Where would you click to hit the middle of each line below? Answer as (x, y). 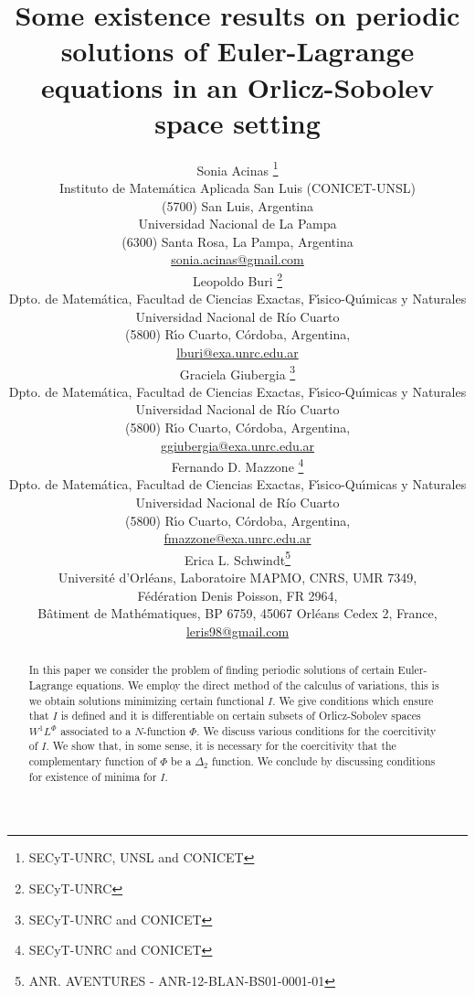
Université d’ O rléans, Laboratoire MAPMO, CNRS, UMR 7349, (237, 578)
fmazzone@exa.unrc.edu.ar (237, 538)
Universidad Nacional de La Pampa (237, 224)
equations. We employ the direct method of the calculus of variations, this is (258, 685)
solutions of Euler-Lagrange (237, 51)
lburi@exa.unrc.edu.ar (237, 352)
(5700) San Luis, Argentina (237, 205)
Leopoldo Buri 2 (237, 279)
